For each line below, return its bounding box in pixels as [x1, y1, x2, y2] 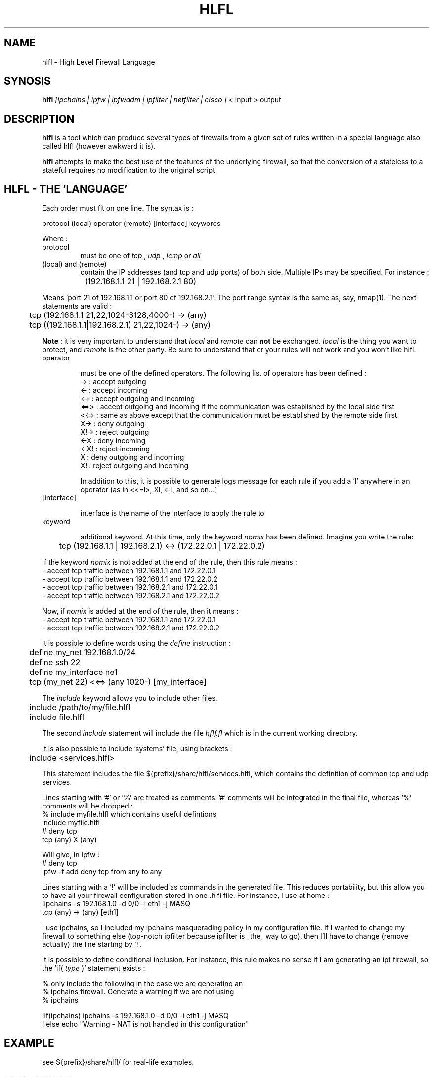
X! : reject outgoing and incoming [80, 461, 189, 470]
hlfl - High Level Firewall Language [42, 57, 155, 66]
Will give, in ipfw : [42, 851, 100, 859]
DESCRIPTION [4, 112, 75, 125]
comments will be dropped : [42, 802, 133, 810]
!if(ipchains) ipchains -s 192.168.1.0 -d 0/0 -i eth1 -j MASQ [42, 1011, 229, 1020]
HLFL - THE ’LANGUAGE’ [4, 182, 128, 195]
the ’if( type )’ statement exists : [42, 964, 145, 973]
